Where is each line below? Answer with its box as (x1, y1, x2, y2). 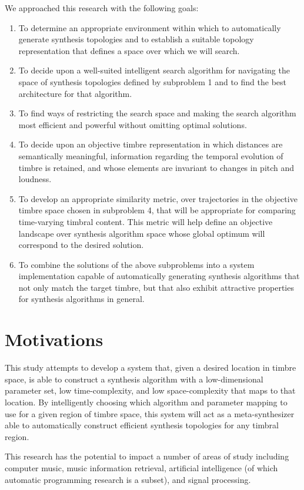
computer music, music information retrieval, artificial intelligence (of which (5, 461, 278, 474)
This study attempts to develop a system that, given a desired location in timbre (5, 361, 296, 374)
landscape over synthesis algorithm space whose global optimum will (18, 227, 265, 239)
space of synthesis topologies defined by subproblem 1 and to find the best (18, 75, 286, 88)
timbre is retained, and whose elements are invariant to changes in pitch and (18, 161, 295, 173)
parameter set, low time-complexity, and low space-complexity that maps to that (5, 384, 296, 397)
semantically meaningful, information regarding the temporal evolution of (18, 149, 283, 162)
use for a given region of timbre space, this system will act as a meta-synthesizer (5, 407, 295, 419)
